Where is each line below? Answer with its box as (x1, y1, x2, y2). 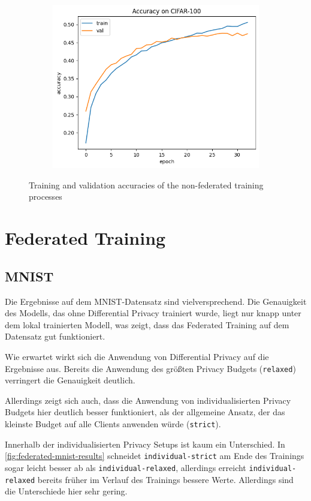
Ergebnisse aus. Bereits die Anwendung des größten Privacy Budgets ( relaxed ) (5, 362, 296, 374)
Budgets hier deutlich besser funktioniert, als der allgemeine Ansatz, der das (5, 406, 285, 418)
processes (29, 190, 62, 203)
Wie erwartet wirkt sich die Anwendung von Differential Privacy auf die (5, 350, 269, 362)
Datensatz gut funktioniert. (5, 330, 105, 343)
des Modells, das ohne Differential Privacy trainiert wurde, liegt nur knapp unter (5, 307, 301, 319)
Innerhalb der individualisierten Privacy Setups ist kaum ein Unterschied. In (5, 437, 285, 450)
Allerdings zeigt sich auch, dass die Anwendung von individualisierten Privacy (5, 394, 291, 406)
